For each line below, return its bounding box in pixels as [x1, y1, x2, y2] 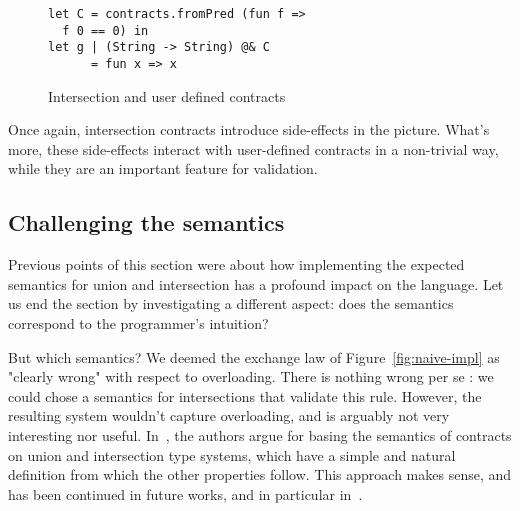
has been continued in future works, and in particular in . [8, 483, 363, 504]
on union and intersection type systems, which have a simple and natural [8, 444, 456, 465]
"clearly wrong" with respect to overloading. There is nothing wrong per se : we [8, 366, 494, 387]
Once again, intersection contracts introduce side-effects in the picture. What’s [8, 119, 490, 140]
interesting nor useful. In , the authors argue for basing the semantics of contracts [8, 424, 512, 445]
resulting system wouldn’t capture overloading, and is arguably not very [8, 405, 450, 426]
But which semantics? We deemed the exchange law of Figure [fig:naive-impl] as [8, 346, 500, 367]
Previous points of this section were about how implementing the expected [8, 254, 465, 275]
